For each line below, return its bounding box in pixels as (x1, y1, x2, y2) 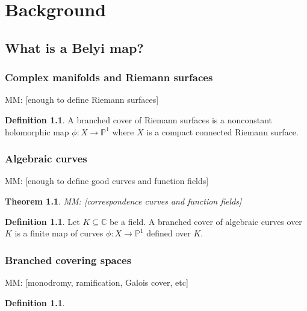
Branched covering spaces (5, 252, 132, 267)
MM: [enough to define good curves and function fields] (5, 174, 209, 187)
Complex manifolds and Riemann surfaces (5, 70, 213, 85)
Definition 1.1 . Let (5, 215, 80, 227)
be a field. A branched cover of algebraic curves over (109, 215, 302, 227)
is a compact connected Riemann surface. (146, 125, 299, 138)
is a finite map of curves (14, 227, 104, 239)
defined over (146, 227, 191, 239)
